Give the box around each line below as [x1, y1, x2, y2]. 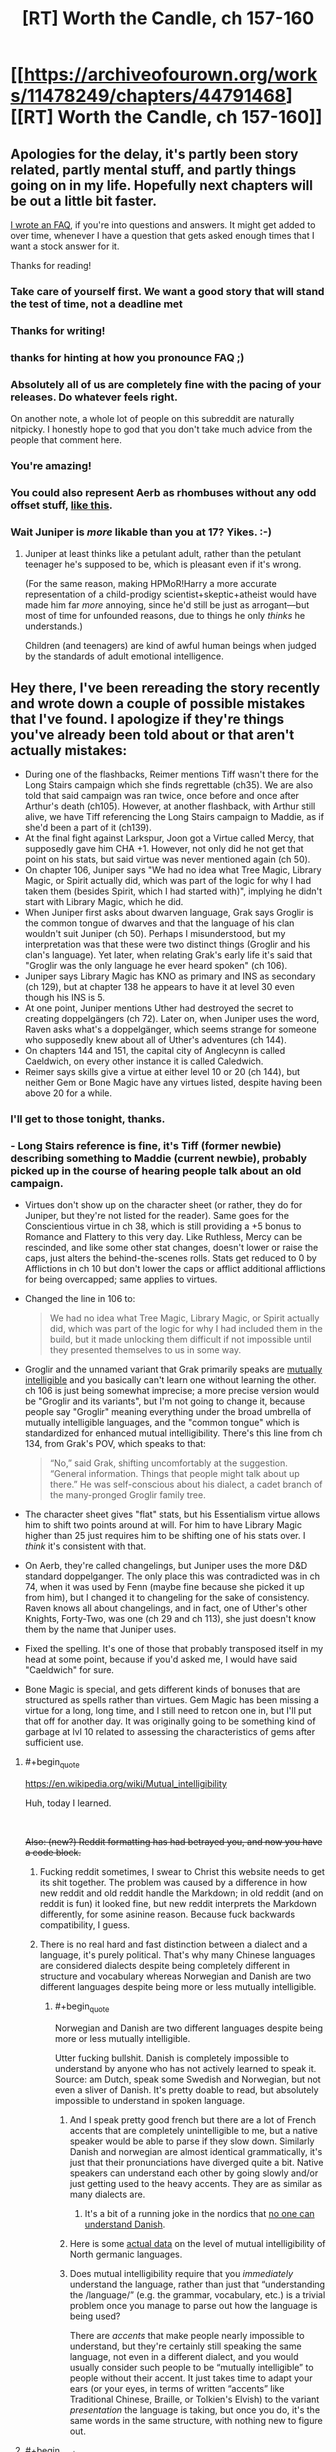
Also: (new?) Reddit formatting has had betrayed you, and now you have [24, 1836, 323, 1848]
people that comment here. [10, 434, 122, 446]
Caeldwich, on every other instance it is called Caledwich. [24, 1055, 264, 1067]
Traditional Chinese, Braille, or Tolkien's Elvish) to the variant [69, 2393, 320, 2405]
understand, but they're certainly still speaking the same [69, 2340, 302, 2352]
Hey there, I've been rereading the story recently [10, 679, 321, 696]
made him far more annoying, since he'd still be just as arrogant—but [24, 599, 310, 611]
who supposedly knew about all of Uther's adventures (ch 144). [24, 1034, 287, 1046]
